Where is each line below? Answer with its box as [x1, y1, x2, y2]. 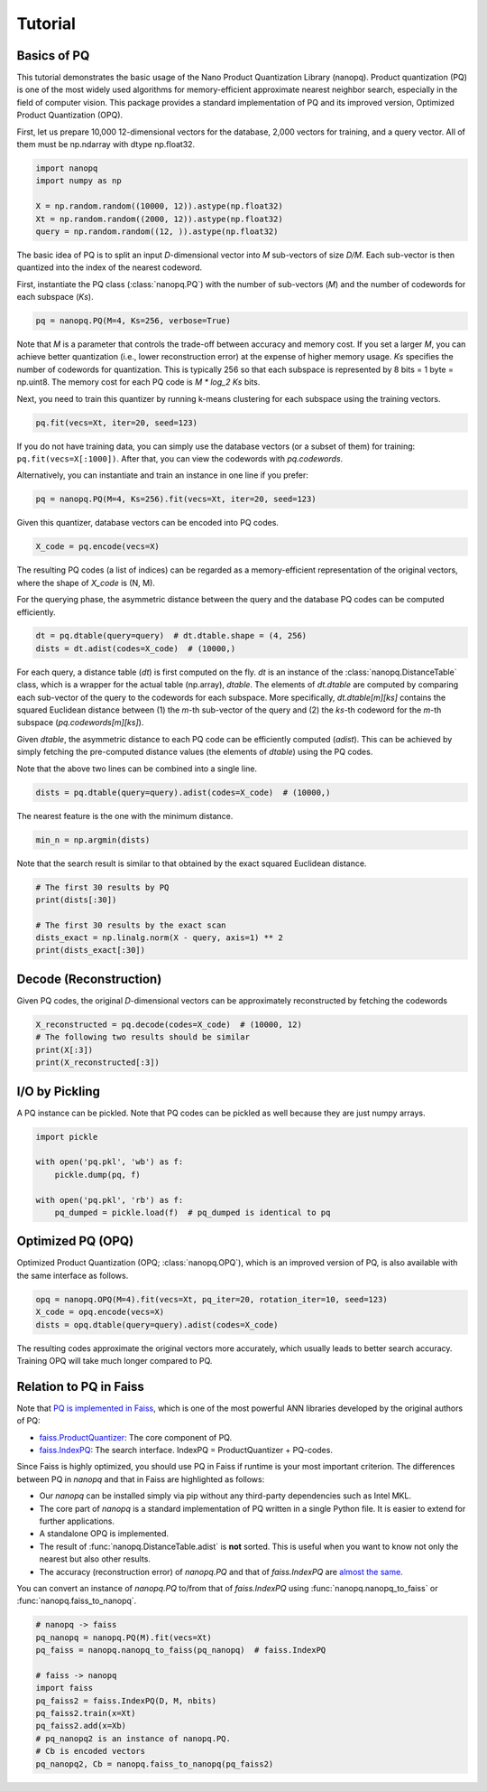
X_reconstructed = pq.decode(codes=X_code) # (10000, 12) [35, 1019, 302, 1030]
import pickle [35, 1132, 98, 1142]
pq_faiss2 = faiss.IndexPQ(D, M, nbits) [35, 1695, 216, 1706]
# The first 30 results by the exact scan [35, 919, 226, 930]
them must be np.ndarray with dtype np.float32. [16, 139, 196, 150]
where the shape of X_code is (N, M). [16, 577, 155, 588]
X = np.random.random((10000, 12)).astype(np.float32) [35, 201, 283, 211]
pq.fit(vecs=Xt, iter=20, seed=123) [35, 417, 198, 428]
